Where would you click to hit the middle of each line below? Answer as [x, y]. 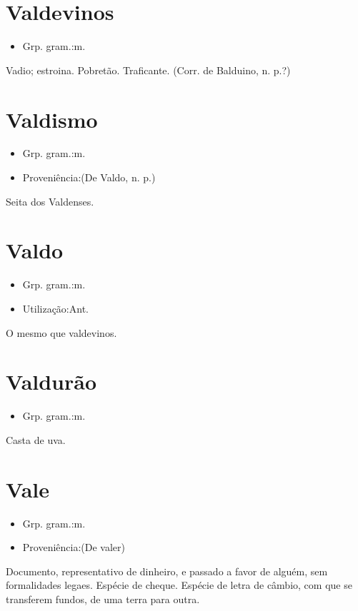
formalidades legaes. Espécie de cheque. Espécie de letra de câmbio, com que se [179, 585]
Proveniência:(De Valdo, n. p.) [89, 177]
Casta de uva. [36, 439]
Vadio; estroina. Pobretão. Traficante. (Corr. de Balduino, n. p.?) [148, 70]
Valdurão [51, 382]
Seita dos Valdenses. [50, 201]
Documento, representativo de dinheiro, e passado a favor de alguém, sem [167, 571]
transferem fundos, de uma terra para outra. [103, 599]
